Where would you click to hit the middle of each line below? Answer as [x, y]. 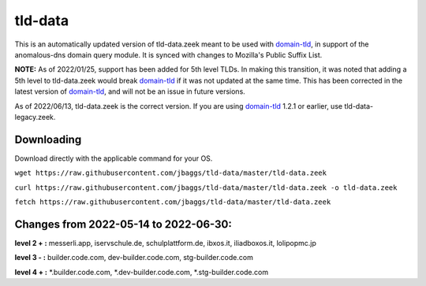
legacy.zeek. [35, 117]
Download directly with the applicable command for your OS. [114, 158]
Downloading [48, 139]
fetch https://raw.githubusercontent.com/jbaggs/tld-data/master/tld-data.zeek [173, 202]
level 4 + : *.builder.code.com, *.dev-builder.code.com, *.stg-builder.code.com [141, 272]
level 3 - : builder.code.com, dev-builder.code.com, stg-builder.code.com [134, 258]
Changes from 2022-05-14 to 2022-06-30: [123, 224]
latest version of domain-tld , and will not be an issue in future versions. [130, 91]
